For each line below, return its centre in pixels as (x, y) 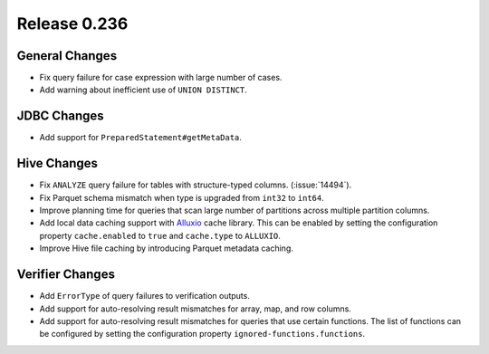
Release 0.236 (72, 24)
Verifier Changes (66, 275)
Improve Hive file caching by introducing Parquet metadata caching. (167, 248)
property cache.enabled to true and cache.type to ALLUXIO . (160, 235)
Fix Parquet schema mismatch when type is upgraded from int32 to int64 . (182, 197)
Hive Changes (58, 163)
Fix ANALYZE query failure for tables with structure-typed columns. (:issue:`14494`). (196, 185)
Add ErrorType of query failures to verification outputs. (145, 296)
